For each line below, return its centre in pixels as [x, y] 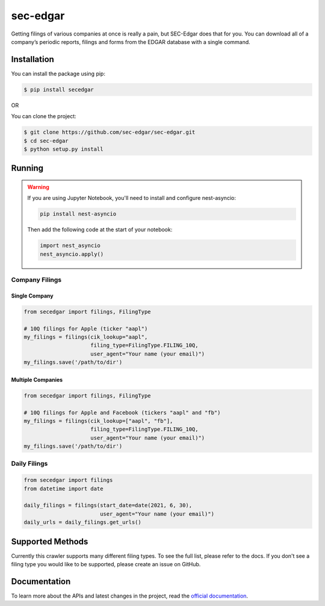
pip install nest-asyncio [78, 214]
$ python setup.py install [63, 149]
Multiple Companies [37, 380]
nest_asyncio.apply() [72, 254]
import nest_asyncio [70, 246]
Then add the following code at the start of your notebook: [100, 230]
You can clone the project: [44, 116]
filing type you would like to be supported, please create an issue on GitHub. [106, 564]
